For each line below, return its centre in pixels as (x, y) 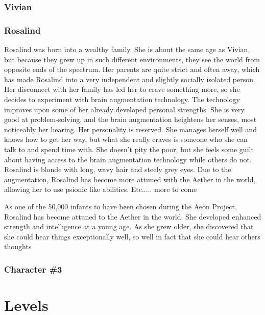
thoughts (18, 246)
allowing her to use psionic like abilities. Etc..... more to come (101, 189)
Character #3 (33, 269)
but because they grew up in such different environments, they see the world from (132, 59)
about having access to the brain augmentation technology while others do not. (128, 159)
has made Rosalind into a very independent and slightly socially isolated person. (130, 79)
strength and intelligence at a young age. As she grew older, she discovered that (129, 226)
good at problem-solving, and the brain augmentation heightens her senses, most (130, 119)
